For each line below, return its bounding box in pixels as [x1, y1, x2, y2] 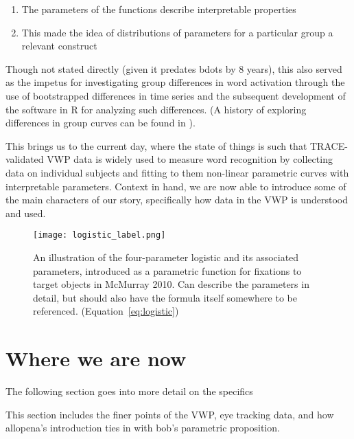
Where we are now [5, 344, 187, 372]
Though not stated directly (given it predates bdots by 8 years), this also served [5, 61, 342, 76]
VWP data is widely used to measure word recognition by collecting [47, 152, 333, 166]
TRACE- [310, 138, 348, 153]
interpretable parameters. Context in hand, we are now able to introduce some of [5, 179, 346, 193]
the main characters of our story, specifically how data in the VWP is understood [5, 192, 348, 207]
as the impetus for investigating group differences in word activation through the [5, 75, 345, 89]
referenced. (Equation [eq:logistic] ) [33, 304, 179, 318]
